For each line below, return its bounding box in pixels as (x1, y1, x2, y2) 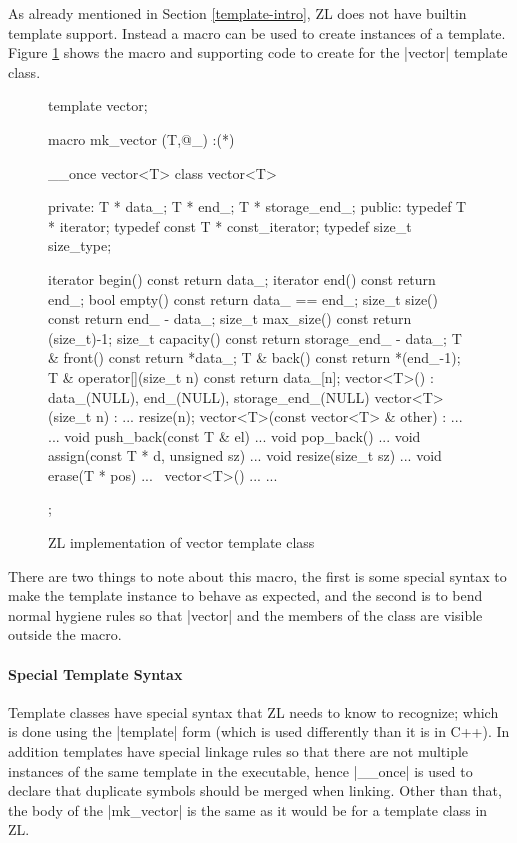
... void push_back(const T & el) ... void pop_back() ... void (48, 425, 421, 446)
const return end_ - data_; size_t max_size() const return (48, 308, 412, 329)
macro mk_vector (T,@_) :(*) (48, 128, 235, 149)
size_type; (48, 235, 112, 256)
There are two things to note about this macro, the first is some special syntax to (8, 565, 507, 586)
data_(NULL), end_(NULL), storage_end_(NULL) (48, 386, 370, 407)
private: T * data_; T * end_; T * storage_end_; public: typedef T (48, 196, 467, 217)
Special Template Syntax (8, 663, 183, 684)
